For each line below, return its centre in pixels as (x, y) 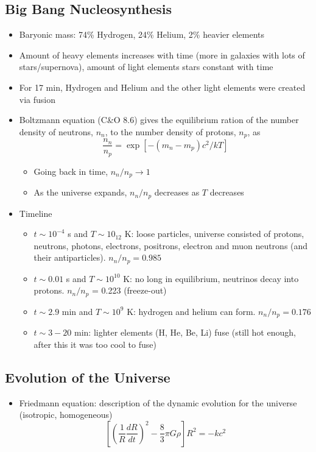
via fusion (37, 99)
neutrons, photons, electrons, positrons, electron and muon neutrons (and (171, 245)
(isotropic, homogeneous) (66, 415)
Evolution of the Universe (88, 377)
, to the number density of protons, (170, 131)
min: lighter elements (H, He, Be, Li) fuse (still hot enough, (185, 332)
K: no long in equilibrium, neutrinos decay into (211, 278)
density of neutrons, (56, 131)
